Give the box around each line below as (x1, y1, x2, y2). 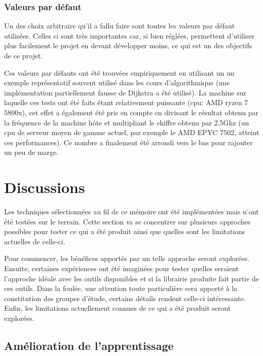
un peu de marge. (4, 147, 58, 157)
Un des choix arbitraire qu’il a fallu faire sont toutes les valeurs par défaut (4, 20, 235, 31)
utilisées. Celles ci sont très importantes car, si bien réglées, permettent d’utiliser (4, 30, 255, 41)
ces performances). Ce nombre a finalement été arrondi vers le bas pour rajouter (4, 137, 253, 147)
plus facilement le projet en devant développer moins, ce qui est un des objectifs (4, 40, 252, 51)
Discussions (4, 177, 85, 198)
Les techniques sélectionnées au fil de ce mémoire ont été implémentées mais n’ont (4, 206, 259, 217)
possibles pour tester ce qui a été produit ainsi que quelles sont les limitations (4, 226, 245, 237)
